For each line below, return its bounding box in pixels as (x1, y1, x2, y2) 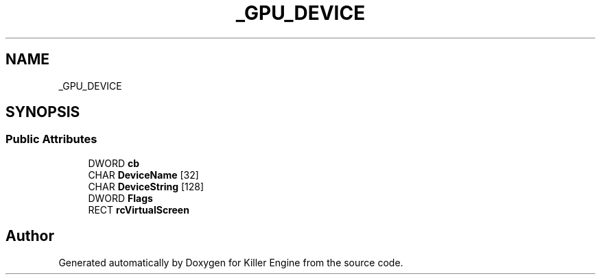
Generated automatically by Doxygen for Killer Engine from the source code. (58, 256, 403, 268)
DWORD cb (88, 157, 140, 169)
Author (5, 227, 54, 245)
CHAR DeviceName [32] (88, 168, 199, 181)
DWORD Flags (88, 192, 153, 204)
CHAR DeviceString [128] (88, 180, 204, 192)
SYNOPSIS (5, 103, 80, 121)
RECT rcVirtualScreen (88, 203, 189, 216)
